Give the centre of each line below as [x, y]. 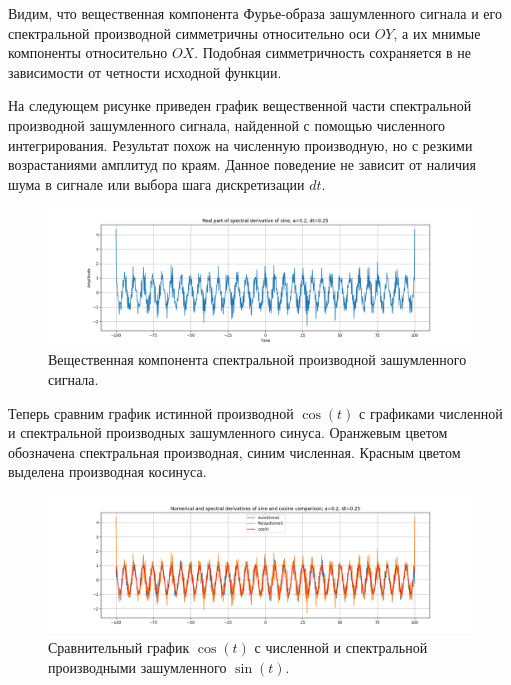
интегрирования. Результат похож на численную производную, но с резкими [240, 144]
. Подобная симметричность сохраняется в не [332, 52]
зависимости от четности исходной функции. [145, 71]
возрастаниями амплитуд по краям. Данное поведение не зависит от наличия [242, 164]
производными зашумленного [137, 666]
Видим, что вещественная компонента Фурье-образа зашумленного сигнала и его [255, 13]
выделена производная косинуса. [107, 471]
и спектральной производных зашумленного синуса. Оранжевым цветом [228, 432]
